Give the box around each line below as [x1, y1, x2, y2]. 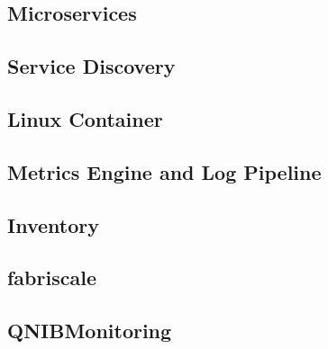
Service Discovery [7, 52, 176, 80]
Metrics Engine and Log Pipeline [7, 157, 322, 185]
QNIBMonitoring [7, 317, 172, 345]
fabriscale [7, 264, 96, 291]
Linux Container [7, 104, 163, 132]
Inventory [7, 210, 99, 238]
